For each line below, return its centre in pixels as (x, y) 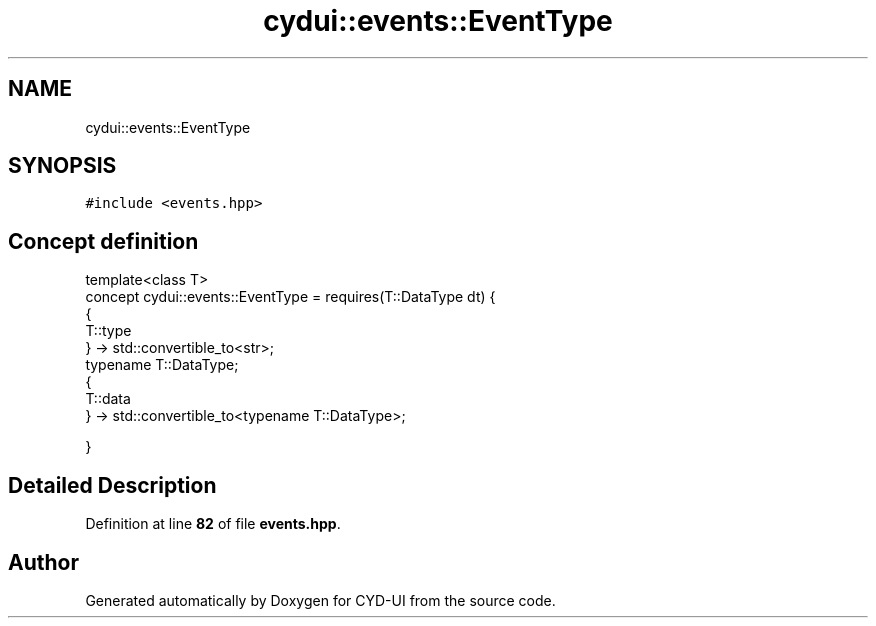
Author (43, 562)
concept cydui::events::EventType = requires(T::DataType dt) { (290, 297)
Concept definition (103, 241)
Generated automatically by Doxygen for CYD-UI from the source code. (320, 600)
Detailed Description (112, 485)
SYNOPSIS (62, 166)
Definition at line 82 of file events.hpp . (213, 524)
